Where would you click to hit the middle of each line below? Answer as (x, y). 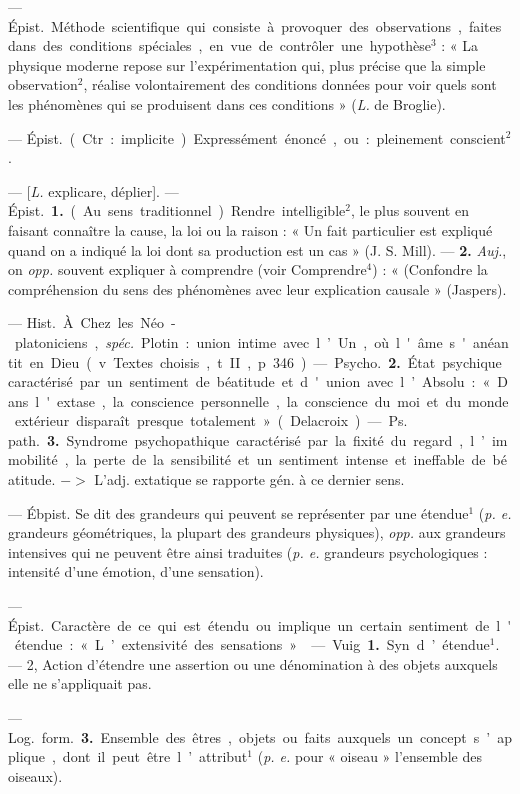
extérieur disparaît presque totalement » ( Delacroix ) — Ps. (211, 420)
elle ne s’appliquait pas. (80, 683)
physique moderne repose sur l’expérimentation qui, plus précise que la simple (247, 64)
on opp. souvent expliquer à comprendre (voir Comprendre (187, 269)
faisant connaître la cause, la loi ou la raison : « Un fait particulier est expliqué (250, 229)
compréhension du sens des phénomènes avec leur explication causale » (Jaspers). (257, 288)
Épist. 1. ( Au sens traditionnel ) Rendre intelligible (177, 210)
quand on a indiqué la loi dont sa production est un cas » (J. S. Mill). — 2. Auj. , (257, 249)
